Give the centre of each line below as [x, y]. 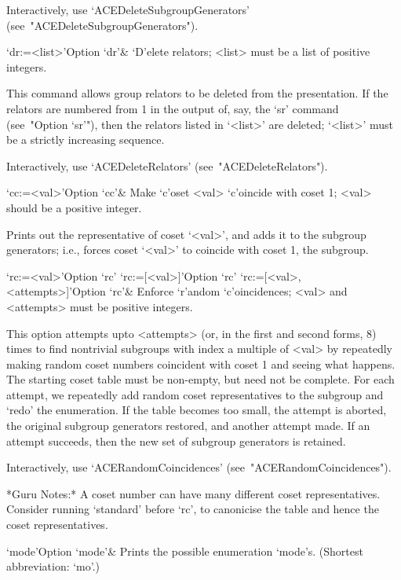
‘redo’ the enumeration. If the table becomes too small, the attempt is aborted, [197, 410]
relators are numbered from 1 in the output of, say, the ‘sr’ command [173, 108]
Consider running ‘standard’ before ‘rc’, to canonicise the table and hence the [193, 509]
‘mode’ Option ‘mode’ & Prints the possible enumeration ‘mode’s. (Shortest [185, 551]
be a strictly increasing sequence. [86, 139]
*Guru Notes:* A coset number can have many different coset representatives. [193, 493]
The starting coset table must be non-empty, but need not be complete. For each [200, 379]
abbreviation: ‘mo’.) [53, 566]
